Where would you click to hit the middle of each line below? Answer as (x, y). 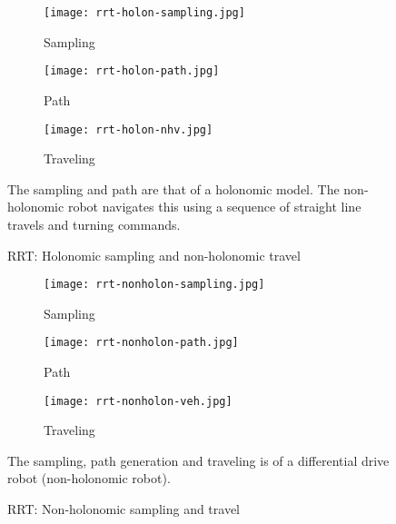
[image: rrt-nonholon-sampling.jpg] (154, 285)
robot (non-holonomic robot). (89, 478)
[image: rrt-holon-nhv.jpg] (129, 129)
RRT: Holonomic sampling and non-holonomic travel (154, 255)
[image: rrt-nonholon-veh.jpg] (138, 401)
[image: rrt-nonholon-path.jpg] (141, 343)
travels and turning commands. (94, 224)
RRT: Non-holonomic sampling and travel (124, 509)
